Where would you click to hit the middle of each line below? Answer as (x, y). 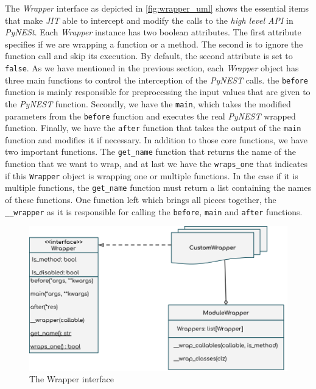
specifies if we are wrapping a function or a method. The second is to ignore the (154, 44)
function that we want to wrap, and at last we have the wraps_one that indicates (156, 164)
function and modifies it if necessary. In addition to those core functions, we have (156, 139)
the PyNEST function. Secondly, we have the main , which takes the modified (148, 103)
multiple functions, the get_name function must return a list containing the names (158, 187)
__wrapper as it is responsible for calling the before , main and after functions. (154, 211)
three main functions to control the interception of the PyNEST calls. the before (156, 80)
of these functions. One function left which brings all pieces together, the (141, 200)
